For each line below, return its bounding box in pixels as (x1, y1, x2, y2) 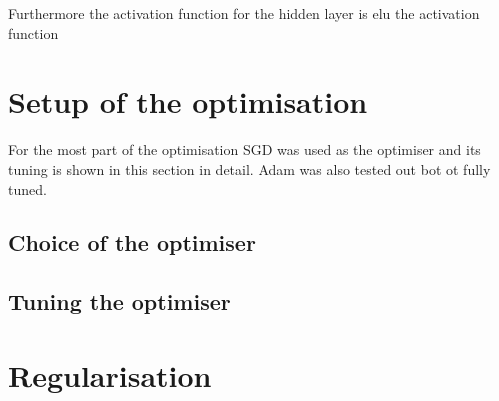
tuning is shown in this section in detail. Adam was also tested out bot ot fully (8, 158, 491, 179)
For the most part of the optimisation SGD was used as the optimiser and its (8, 139, 481, 160)
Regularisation (8, 354, 212, 395)
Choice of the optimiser (8, 227, 256, 258)
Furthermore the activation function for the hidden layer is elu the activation (8, 3, 480, 23)
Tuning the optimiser (8, 286, 231, 317)
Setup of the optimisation (8, 81, 368, 122)
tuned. (8, 178, 47, 199)
